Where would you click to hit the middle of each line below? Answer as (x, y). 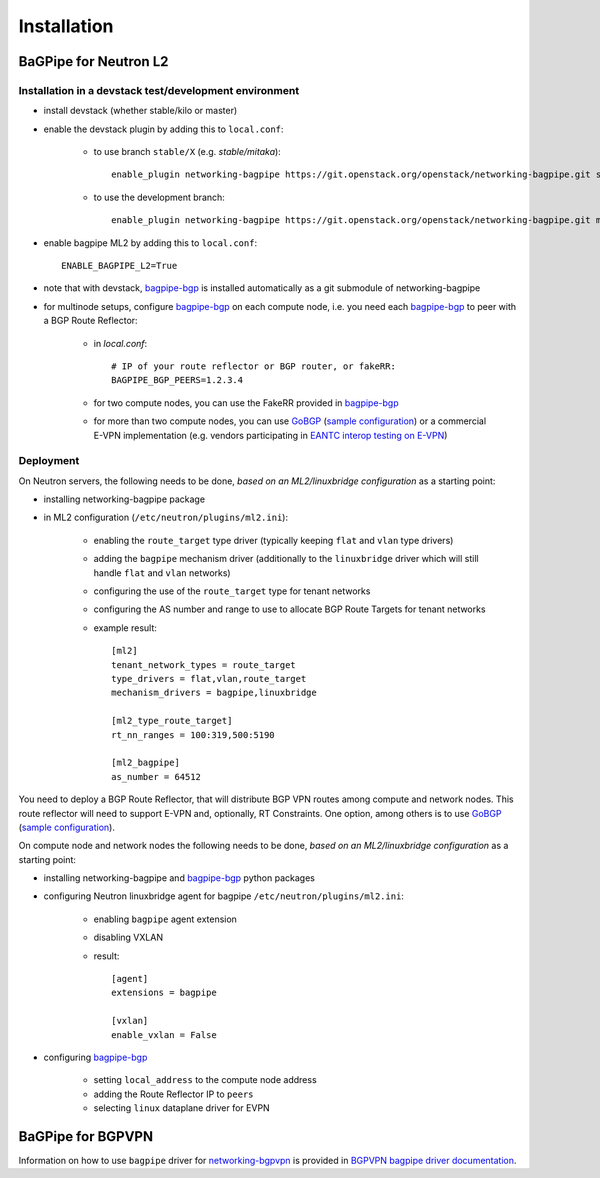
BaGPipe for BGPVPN (86, 1136)
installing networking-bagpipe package (124, 499)
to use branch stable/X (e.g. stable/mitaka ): (187, 152)
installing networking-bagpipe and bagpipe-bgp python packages (179, 878)
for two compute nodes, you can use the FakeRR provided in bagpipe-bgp (246, 402)
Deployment (49, 461)
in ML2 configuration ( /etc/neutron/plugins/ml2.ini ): (166, 517)
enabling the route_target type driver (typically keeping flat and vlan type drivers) (273, 540)
